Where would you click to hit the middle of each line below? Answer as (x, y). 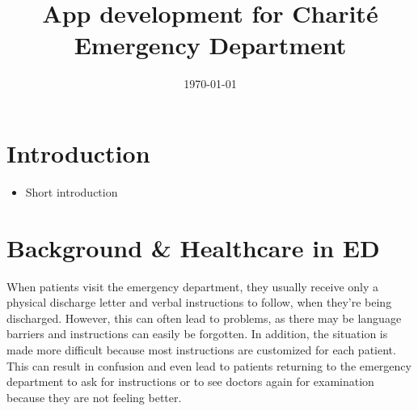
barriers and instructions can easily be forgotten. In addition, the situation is (197, 334)
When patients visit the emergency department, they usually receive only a (192, 286)
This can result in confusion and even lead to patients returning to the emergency (209, 365)
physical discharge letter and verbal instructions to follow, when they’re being (199, 302)
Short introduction (72, 191)
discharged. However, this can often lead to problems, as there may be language (204, 318)
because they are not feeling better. (94, 397)
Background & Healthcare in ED (193, 247)
